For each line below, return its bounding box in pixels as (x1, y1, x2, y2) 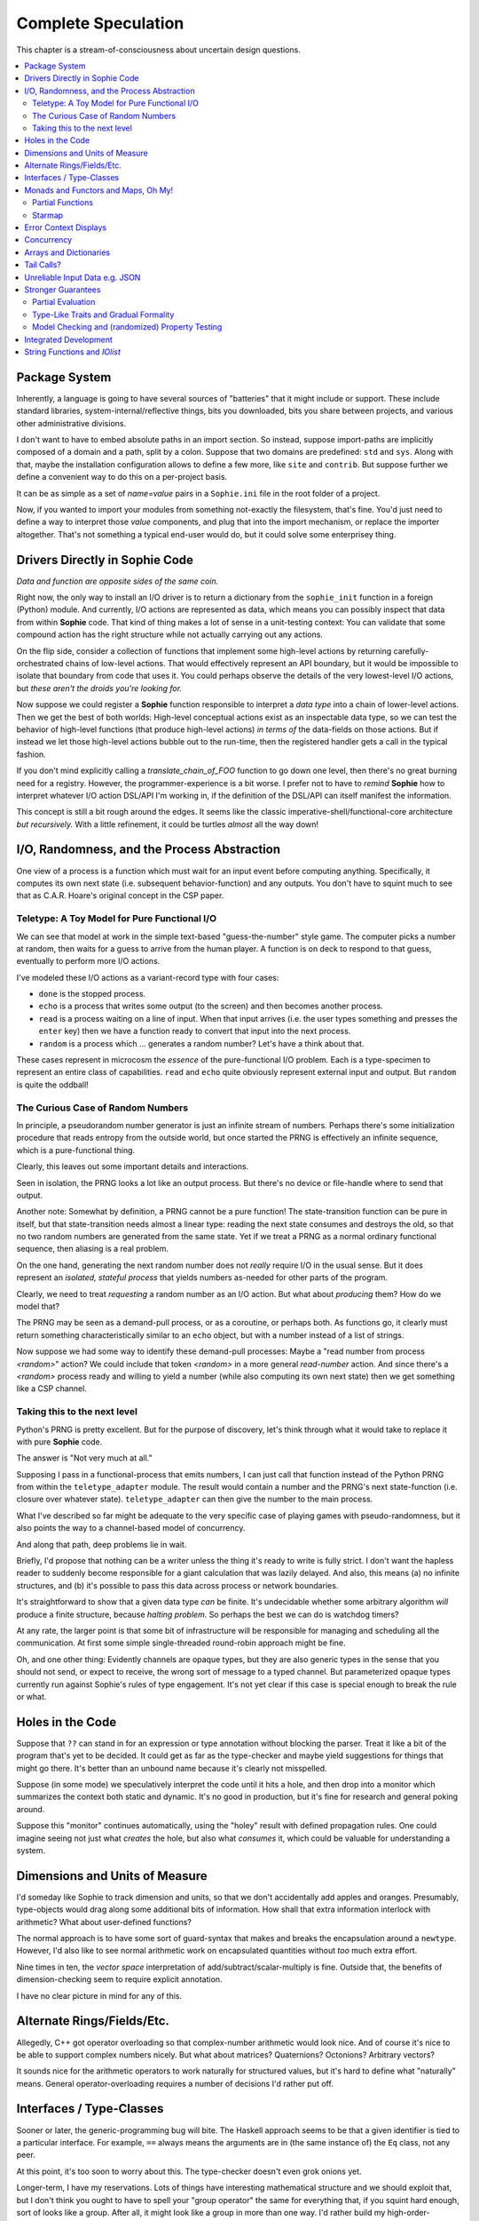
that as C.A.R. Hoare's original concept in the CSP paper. (16, 890, 224, 901)
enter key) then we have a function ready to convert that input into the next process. (38, 1026, 351, 1037)
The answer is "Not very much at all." (16, 1453, 153, 1463)
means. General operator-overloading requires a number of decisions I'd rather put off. (16, 2078, 334, 2089)
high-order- (387, 2207, 430, 2217)
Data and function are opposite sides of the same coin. (16, 576, 219, 586)
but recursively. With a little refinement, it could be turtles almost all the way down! (16, 818, 319, 830)
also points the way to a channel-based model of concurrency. (16, 1523, 246, 1533)
